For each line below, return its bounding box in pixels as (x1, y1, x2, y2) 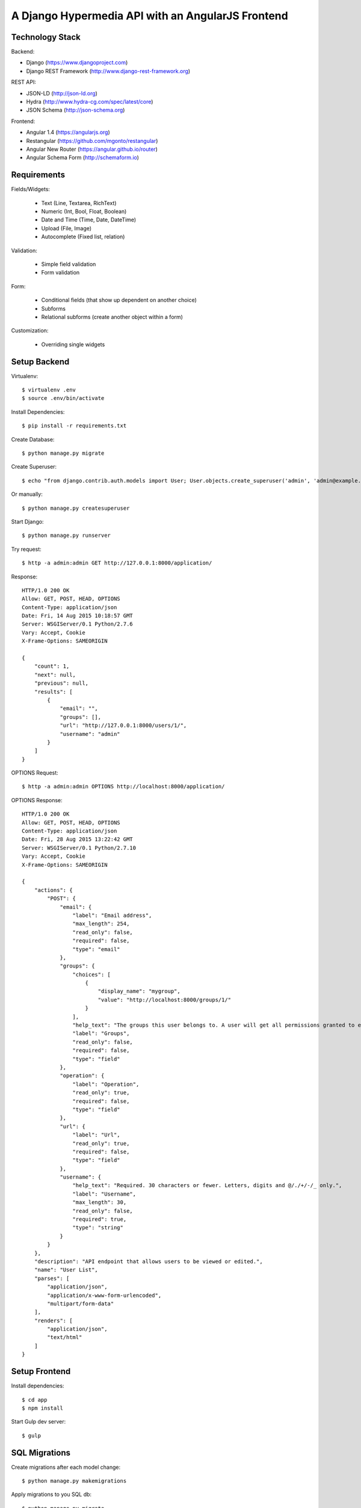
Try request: (11, 545, 42, 553)
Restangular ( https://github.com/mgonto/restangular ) (26, 137, 158, 144)
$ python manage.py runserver (22, 532, 111, 539)
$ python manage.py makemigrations (22, 1478, 127, 1484)
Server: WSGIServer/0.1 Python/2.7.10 (22, 844, 137, 851)
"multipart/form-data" (47, 1300, 114, 1307)
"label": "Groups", (72, 1030, 130, 1037)
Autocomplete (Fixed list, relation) (41, 233, 125, 241)
